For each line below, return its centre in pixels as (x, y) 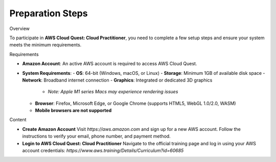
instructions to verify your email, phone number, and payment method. (96, 136)
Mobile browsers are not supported (73, 111)
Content (18, 120)
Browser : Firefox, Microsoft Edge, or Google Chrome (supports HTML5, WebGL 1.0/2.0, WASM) (135, 103)
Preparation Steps (49, 13)
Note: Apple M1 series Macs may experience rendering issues (113, 92)
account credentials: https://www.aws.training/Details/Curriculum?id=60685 (103, 151)
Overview (20, 29)
